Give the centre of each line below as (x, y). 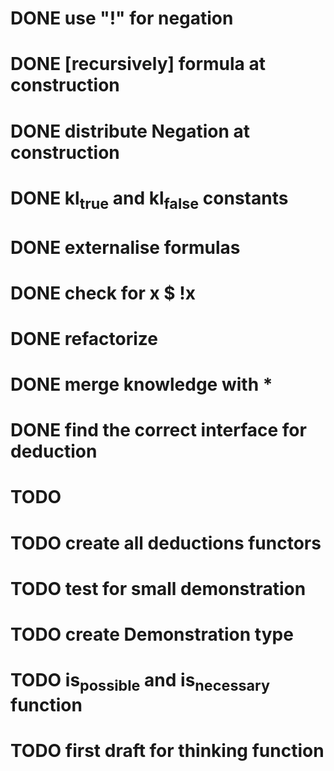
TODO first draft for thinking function (167, 751)
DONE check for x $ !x (103, 293)
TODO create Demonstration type (152, 634)
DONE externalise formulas (125, 247)
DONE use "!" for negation (122, 18)
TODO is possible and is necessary (140, 682)
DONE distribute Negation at (130, 131)
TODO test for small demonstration (158, 588)
